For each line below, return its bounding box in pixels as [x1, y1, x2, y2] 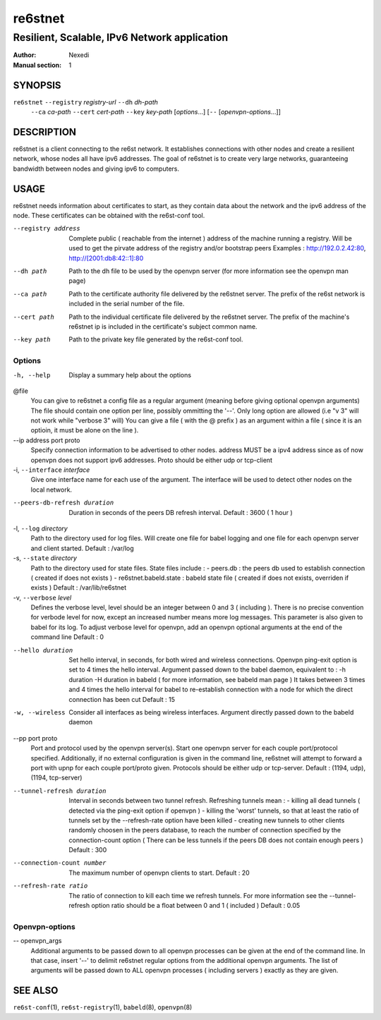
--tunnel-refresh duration [13, 787, 107, 795]
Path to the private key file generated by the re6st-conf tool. [68, 335, 243, 344]
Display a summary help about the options [68, 370, 192, 379]
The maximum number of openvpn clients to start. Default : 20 [68, 868, 250, 877]
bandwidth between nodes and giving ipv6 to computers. [13, 164, 180, 173]
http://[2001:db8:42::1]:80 [68, 254, 144, 262]
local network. [30, 485, 73, 494]
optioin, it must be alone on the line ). [30, 426, 139, 435]
